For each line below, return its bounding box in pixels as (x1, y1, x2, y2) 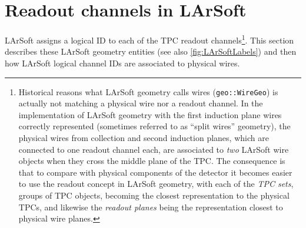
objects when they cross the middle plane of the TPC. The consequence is (18, 155, 285, 167)
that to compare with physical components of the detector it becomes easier (18, 166, 292, 178)
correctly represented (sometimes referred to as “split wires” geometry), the (18, 120, 291, 132)
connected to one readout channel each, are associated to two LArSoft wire (18, 143, 289, 155)
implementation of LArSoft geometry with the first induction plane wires (18, 108, 282, 120)
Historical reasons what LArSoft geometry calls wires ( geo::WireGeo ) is (18, 85, 278, 98)
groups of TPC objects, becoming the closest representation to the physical (18, 189, 290, 201)
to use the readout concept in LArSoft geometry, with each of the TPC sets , (18, 177, 294, 190)
